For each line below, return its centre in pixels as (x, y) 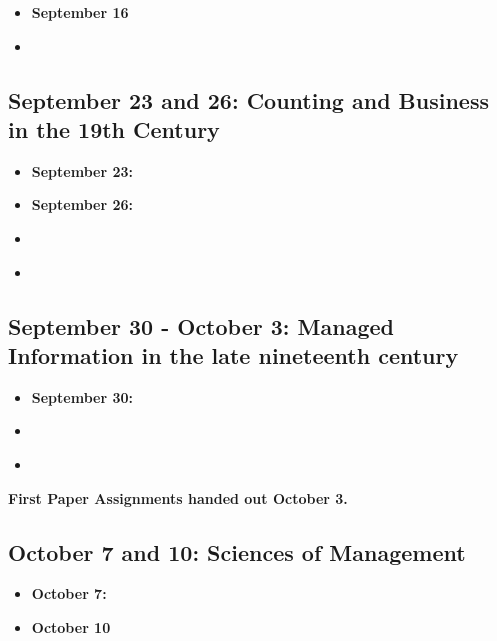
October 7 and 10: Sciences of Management (237, 551)
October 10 (71, 626)
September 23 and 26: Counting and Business (248, 99)
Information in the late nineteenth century (233, 354)
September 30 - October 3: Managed (201, 325)
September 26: (82, 204)
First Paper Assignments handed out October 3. (178, 497)
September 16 (80, 12)
